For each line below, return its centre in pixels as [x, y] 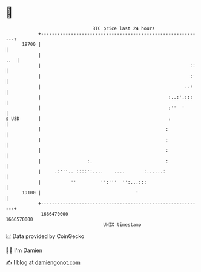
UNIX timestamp [122, 224]
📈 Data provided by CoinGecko [45, 236]
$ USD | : [88, 118]
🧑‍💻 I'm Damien [24, 250]
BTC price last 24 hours [124, 28]
